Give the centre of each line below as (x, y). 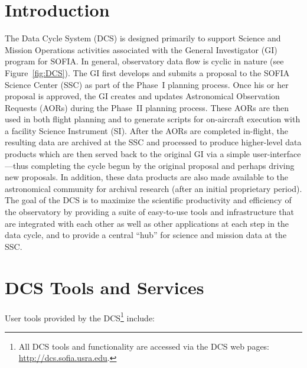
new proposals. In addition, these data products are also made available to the (147, 177)
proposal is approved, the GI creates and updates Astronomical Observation (142, 96)
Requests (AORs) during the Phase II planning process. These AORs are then (147, 107)
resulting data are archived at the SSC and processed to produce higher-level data (153, 142)
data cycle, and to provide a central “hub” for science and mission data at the (146, 235)
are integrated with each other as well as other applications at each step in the (147, 223)
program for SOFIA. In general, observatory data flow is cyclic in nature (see (144, 61)
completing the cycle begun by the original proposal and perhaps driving (163, 165)
